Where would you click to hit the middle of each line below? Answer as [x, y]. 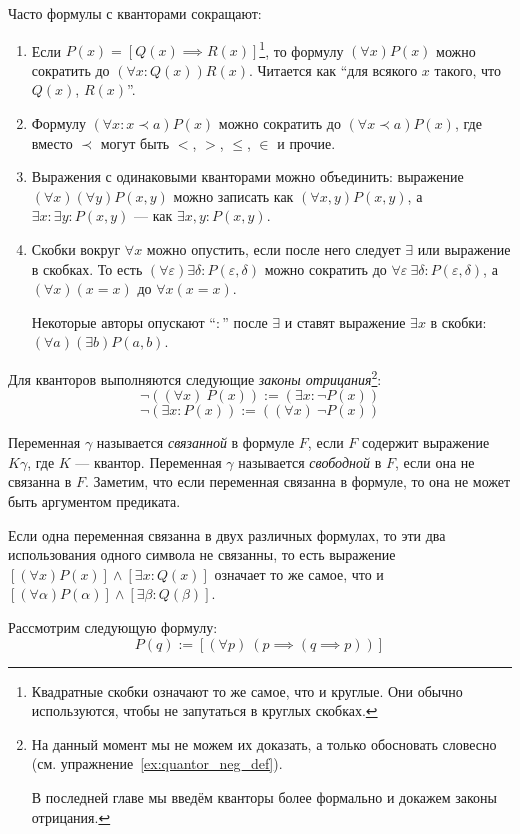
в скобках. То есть [87, 268]
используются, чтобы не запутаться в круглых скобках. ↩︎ [204, 710]
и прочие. [306, 142]
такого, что [468, 69]
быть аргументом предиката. [94, 501]
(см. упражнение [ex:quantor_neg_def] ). [157, 763]
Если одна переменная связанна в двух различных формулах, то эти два [227, 534]
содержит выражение [426, 442]
